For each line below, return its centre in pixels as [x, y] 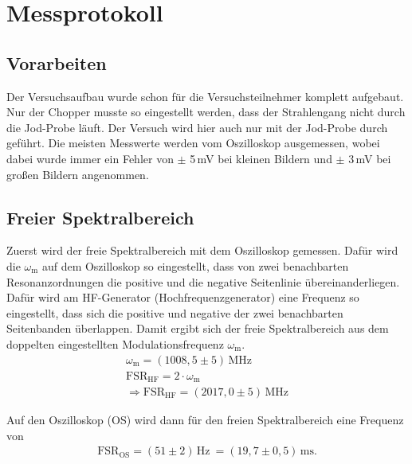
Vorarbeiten [57, 62]
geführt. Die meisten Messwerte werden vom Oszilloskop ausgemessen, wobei [193, 143]
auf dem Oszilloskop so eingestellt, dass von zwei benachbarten [195, 265]
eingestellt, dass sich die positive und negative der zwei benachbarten [175, 312]
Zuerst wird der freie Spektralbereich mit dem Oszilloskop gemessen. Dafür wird [202, 250]
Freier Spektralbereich [100, 217]
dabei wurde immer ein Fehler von [90, 158]
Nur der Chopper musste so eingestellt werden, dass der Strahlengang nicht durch [206, 112]
